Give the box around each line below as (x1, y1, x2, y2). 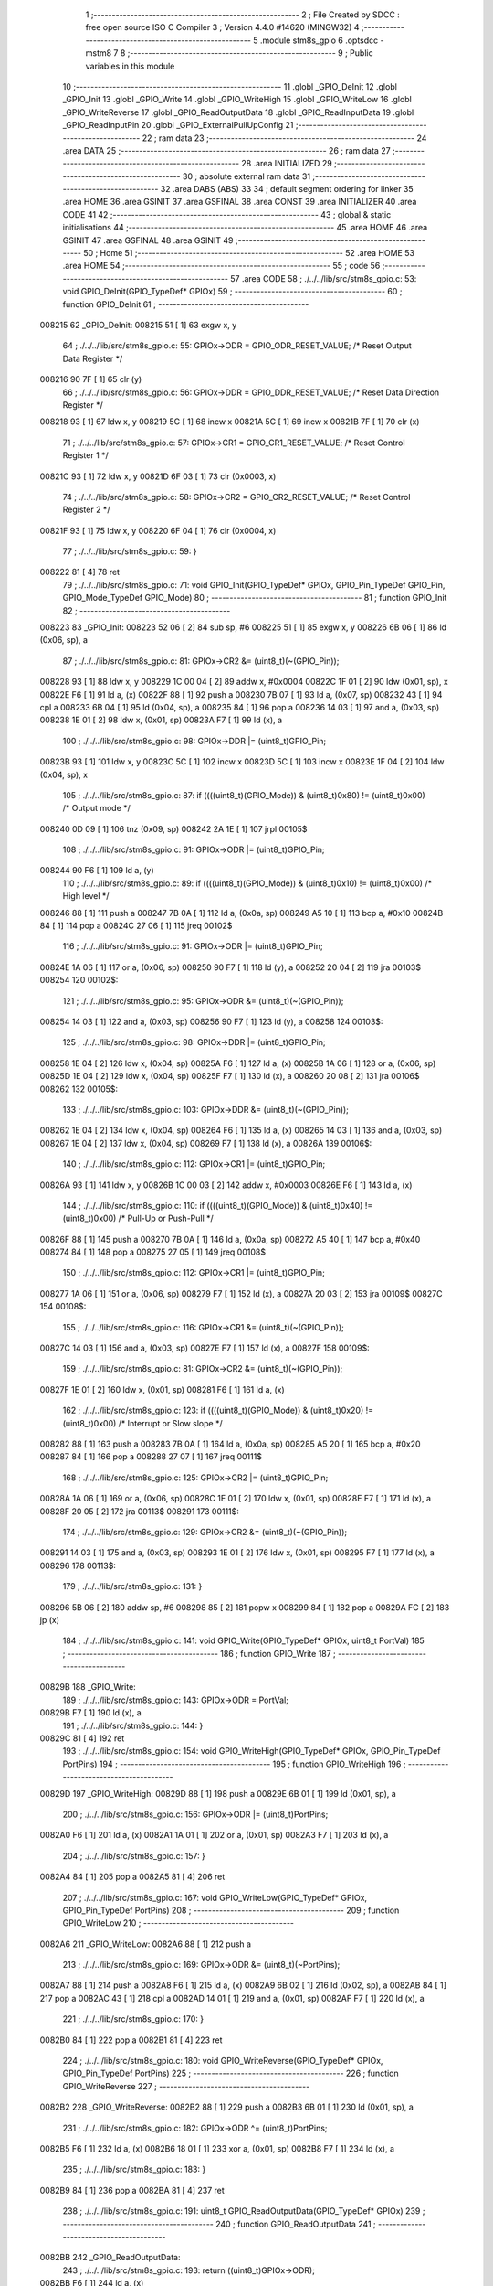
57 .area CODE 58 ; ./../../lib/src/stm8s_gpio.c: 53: (229, 272, 417, 283)
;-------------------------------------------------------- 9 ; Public (127, 48, 373, 59)
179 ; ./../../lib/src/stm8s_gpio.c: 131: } (62, 1581, 203, 1592)
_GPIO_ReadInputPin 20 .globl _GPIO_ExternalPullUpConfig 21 (62, 120, 294, 131)
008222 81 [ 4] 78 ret (39, 567, 121, 578)
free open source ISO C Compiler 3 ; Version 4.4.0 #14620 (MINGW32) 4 (85, 22, 360, 33)
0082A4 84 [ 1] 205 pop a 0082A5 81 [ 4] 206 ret (39, 1871, 226, 1883)
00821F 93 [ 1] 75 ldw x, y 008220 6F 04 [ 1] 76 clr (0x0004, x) (39, 525, 277, 536)
